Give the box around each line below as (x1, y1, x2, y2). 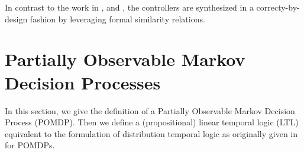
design (5, 12, 28, 25)
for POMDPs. (5, 139, 55, 151)
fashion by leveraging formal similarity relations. (30, 12, 205, 25)
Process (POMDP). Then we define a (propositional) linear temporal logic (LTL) (5, 116, 299, 128)
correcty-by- (256, 1, 300, 13)
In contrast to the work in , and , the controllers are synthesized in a (5, 1, 254, 13)
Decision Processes (5, 70, 161, 94)
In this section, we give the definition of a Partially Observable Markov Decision (5, 104, 295, 117)
